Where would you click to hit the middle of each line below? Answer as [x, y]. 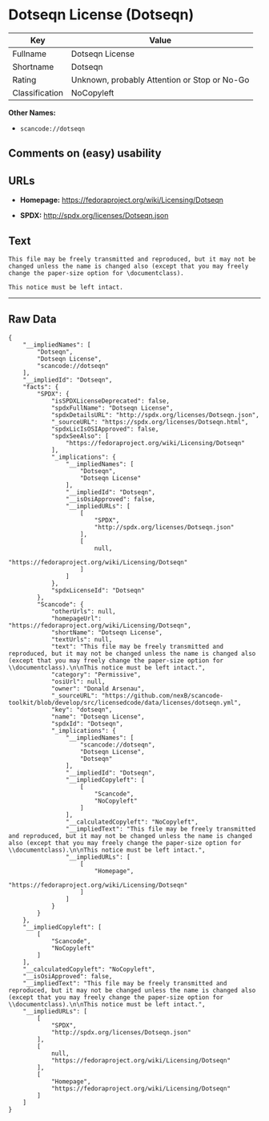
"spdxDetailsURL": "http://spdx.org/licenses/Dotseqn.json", [155, 415]
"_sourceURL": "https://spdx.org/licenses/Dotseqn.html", [150, 422]
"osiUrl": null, [78, 682]
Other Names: [32, 112]
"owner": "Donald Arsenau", [98, 688]
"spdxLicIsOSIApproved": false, [105, 429]
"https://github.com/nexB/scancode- [163, 695]
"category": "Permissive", [96, 674]
